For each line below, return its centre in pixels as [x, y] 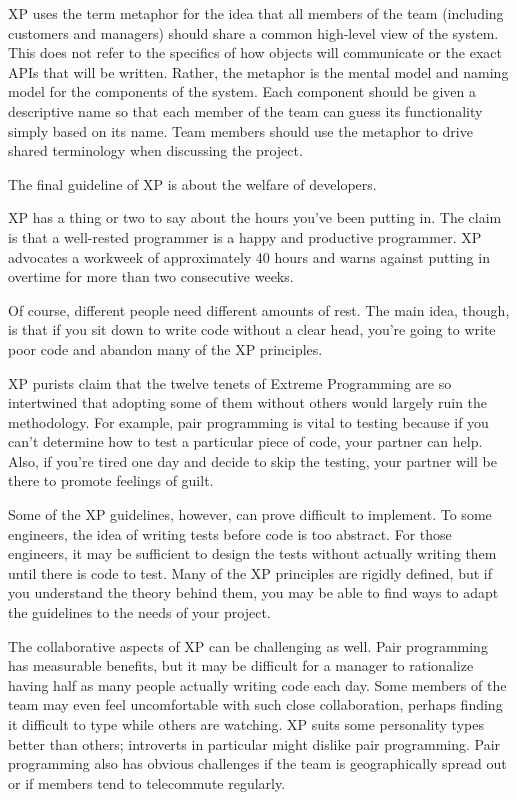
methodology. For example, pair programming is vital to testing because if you [248, 421]
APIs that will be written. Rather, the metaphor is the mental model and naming [258, 71]
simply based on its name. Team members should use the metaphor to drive [240, 130]
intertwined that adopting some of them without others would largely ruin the [248, 402]
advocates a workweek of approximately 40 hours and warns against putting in [249, 256]
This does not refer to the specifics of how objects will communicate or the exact [255, 52]
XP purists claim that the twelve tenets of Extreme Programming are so [230, 382]
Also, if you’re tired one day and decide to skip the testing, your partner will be [252, 460]
